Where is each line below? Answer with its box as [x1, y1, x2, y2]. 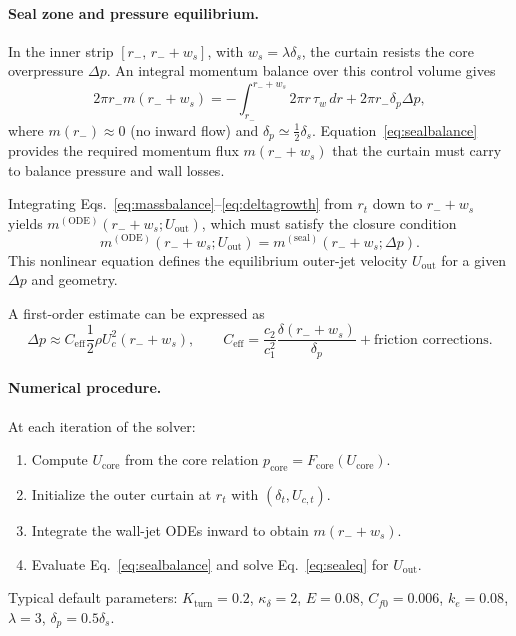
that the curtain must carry [332, 140, 502, 161]
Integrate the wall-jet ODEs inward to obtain [31, 520, 309, 541]
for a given [441, 249, 507, 270]
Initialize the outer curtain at [31, 484, 212, 505]
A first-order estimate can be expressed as [8, 302, 265, 323]
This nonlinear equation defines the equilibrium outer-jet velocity [8, 249, 408, 270]
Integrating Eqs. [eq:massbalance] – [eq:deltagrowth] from [8, 193, 353, 214]
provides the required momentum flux [8, 140, 239, 161]
